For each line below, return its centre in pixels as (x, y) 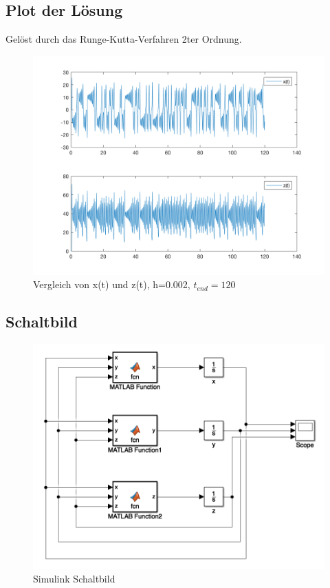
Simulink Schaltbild (74, 578)
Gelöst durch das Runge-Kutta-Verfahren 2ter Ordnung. (124, 39)
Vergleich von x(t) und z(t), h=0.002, (112, 284)
